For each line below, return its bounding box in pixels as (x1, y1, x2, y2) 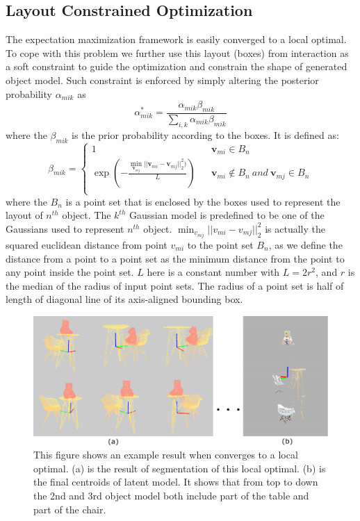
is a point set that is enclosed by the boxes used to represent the (65, 194, 341, 208)
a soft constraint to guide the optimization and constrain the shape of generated (6, 59, 347, 74)
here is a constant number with (147, 265, 280, 279)
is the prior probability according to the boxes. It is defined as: (72, 127, 339, 142)
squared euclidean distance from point (6, 237, 167, 251)
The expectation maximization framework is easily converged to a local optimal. (6, 32, 347, 47)
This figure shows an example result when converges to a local (33, 447, 298, 462)
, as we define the (268, 237, 343, 251)
